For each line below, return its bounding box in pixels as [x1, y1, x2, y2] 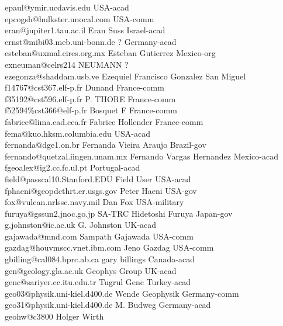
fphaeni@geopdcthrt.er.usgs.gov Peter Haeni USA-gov [5, 184, 197, 196]
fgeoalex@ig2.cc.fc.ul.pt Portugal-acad [5, 161, 140, 174]
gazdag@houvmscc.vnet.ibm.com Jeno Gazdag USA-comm [5, 241, 214, 254]
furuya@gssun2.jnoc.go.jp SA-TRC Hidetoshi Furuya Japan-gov [5, 207, 233, 219]
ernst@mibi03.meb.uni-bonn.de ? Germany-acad [5, 35, 177, 47]
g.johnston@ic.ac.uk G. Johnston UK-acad [5, 219, 157, 231]
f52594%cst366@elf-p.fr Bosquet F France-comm [5, 104, 177, 116]
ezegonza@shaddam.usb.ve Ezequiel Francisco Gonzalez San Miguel [5, 70, 246, 82]
